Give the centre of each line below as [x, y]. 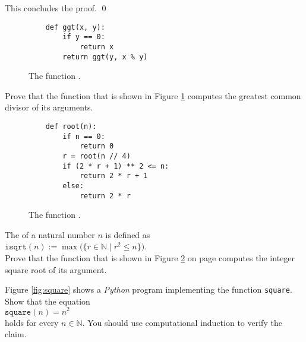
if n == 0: [84, 136]
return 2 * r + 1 [113, 176]
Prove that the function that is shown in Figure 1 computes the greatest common [153, 95]
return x [97, 47]
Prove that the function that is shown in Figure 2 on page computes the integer [150, 258]
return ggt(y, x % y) [105, 57]
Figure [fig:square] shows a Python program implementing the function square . [149, 289]
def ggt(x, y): [75, 27]
